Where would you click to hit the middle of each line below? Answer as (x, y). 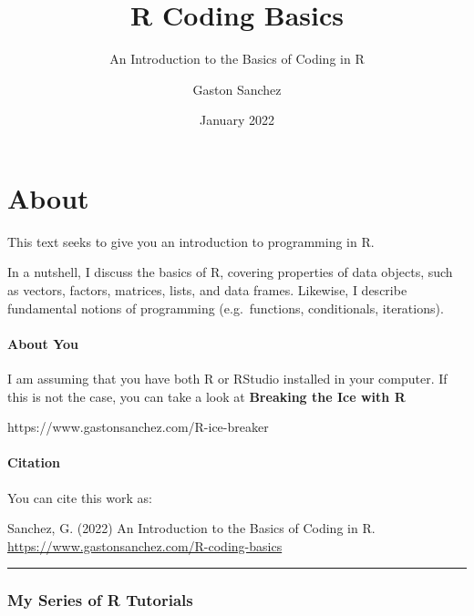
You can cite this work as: (80, 497)
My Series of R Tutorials (100, 600)
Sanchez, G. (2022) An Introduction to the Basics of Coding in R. (191, 528)
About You (43, 343)
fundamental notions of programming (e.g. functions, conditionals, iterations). (226, 308)
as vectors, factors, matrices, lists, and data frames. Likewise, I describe (207, 290)
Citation (34, 462)
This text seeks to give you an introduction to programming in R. (191, 241)
